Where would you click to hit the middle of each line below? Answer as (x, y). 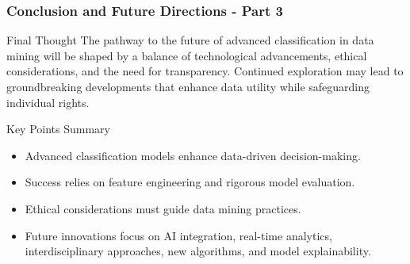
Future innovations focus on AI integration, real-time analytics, (178, 235)
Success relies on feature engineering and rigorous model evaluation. (190, 182)
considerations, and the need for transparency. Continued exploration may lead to (205, 71)
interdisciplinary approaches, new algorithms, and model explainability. (198, 251)
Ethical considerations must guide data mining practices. (163, 208)
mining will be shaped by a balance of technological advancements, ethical (187, 55)
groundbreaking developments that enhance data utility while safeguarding (188, 86)
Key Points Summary (58, 129)
